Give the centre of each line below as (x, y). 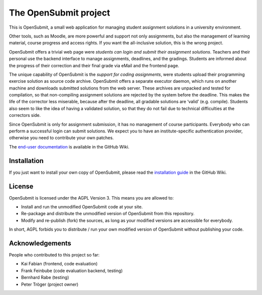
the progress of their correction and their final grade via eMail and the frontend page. (94, 65)
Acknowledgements (40, 243)
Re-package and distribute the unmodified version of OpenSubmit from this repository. (108, 214)
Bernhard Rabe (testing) (45, 277)
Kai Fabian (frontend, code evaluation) (59, 264)
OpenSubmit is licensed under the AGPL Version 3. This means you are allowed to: (91, 198)
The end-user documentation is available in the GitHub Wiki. (69, 147)
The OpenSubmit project (59, 13)
